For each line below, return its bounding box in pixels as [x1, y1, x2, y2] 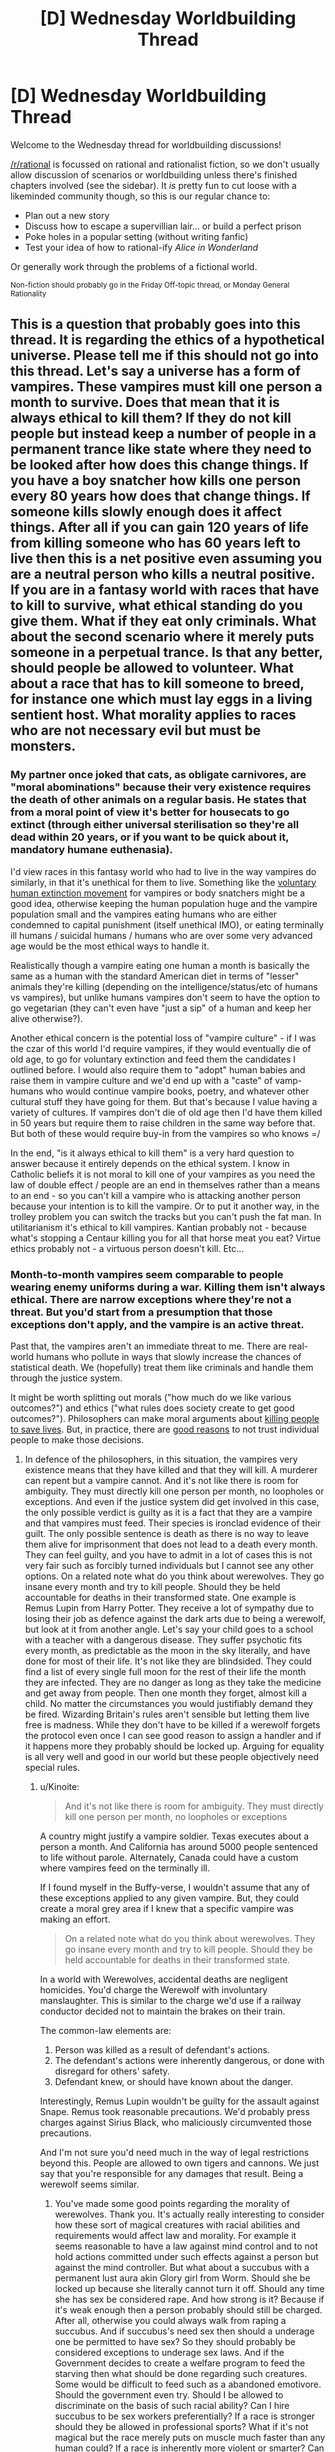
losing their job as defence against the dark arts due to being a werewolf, [24, 1612, 326, 1624]
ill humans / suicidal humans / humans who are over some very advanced [10, 929, 313, 941]
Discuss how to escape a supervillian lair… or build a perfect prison [24, 220, 302, 232]
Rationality [10, 288, 47, 299]
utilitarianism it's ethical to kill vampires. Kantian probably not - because [10, 1221, 307, 1233]
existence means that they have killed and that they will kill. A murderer [24, 1463, 318, 1476]
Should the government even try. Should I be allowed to [54, 2388, 284, 2401]
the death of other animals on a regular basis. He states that [10, 793, 307, 807]
